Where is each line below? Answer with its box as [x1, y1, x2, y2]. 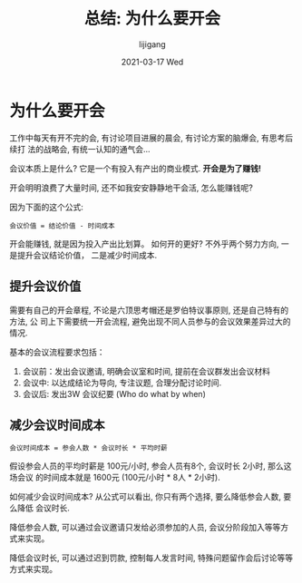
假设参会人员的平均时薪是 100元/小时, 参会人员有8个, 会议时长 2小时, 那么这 [9, 461, 292, 471]
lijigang [139, 38, 166, 50]
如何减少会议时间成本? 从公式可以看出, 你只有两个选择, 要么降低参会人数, [9, 491, 282, 502]
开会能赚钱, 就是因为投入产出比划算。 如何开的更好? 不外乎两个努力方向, [9, 238, 279, 249]
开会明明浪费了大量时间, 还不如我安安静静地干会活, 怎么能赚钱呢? [9, 182, 254, 193]
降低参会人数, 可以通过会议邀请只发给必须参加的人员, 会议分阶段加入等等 [9, 522, 281, 533]
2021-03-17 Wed [121, 56, 184, 67]
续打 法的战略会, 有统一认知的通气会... [9, 143, 151, 154]
